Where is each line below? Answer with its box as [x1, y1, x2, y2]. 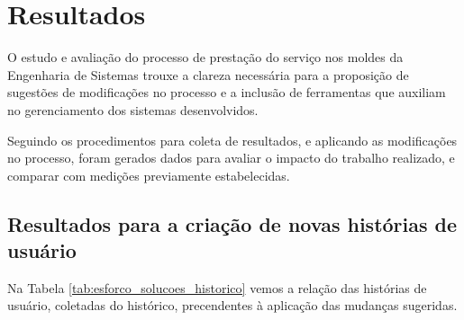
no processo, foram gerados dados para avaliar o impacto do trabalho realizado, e [7, 148, 455, 167]
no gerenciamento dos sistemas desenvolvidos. [7, 100, 259, 119]
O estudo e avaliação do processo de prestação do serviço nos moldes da [7, 48, 404, 67]
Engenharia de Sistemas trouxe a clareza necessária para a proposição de [7, 65, 409, 84]
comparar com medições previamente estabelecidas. [7, 165, 290, 184]
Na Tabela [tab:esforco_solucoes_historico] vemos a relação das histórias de [7, 278, 427, 297]
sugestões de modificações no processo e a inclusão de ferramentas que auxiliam [7, 83, 446, 102]
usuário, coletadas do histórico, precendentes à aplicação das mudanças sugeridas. [7, 296, 458, 315]
